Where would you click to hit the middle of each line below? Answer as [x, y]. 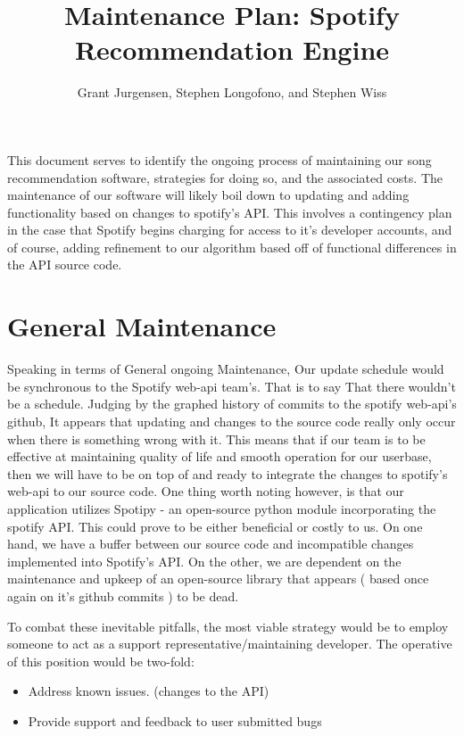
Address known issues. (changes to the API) [149, 691]
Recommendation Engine [232, 50]
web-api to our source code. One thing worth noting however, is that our [206, 491]
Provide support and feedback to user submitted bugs [175, 720]
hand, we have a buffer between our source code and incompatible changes [211, 544]
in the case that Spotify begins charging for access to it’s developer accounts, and [230, 230]
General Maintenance [142, 326]
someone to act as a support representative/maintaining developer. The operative [230, 644]
